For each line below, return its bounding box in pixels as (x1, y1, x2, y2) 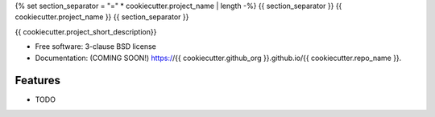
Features (14, 74, 60, 87)
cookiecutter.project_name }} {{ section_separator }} (14, 12, 189, 22)
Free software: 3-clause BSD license (35, 42, 156, 51)
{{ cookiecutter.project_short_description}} (14, 26, 157, 36)
